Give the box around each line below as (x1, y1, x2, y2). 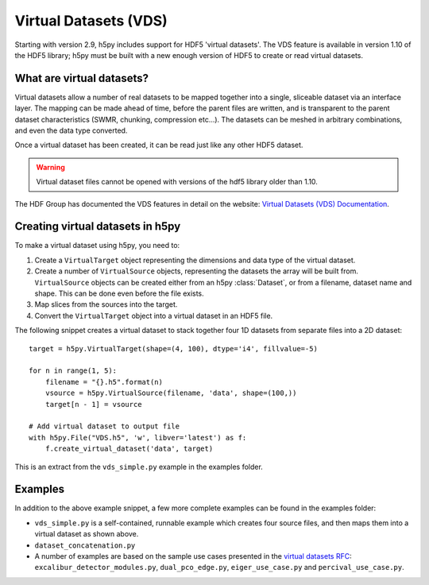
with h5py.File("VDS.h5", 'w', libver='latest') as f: (29, 433, 247, 442)
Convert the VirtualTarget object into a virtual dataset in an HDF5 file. (34, 311, 273, 320)
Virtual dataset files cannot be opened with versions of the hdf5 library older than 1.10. (36, 177, 318, 187)
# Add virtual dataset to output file (29, 422, 180, 431)
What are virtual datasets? (14, 72, 149, 85)
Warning (36, 162, 65, 172)
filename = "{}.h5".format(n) (44, 378, 163, 386)
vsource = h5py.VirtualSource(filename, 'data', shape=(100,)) (44, 389, 297, 397)
